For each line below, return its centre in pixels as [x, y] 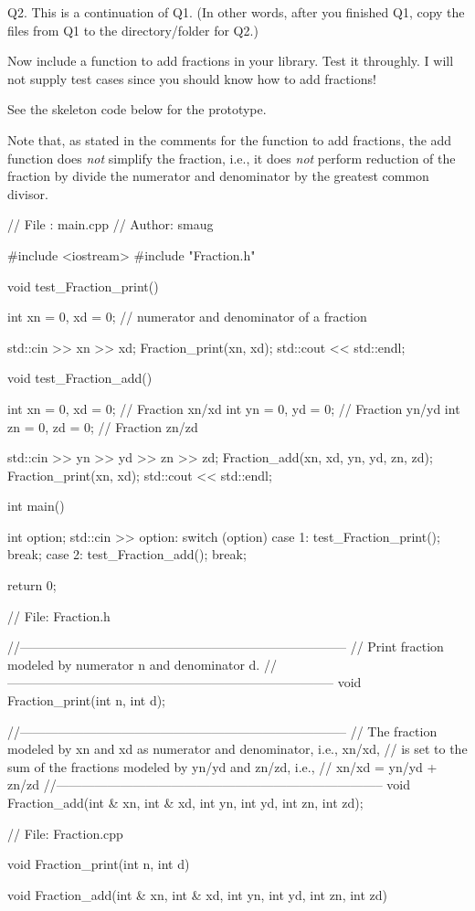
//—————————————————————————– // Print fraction [226, 646]
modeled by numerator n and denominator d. [134, 664]
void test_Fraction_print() [83, 286]
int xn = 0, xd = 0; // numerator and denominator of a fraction [187, 317]
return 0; [32, 585]
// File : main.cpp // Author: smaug [111, 224]
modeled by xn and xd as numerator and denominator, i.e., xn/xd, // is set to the [237, 749]
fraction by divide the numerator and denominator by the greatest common [218, 176]
